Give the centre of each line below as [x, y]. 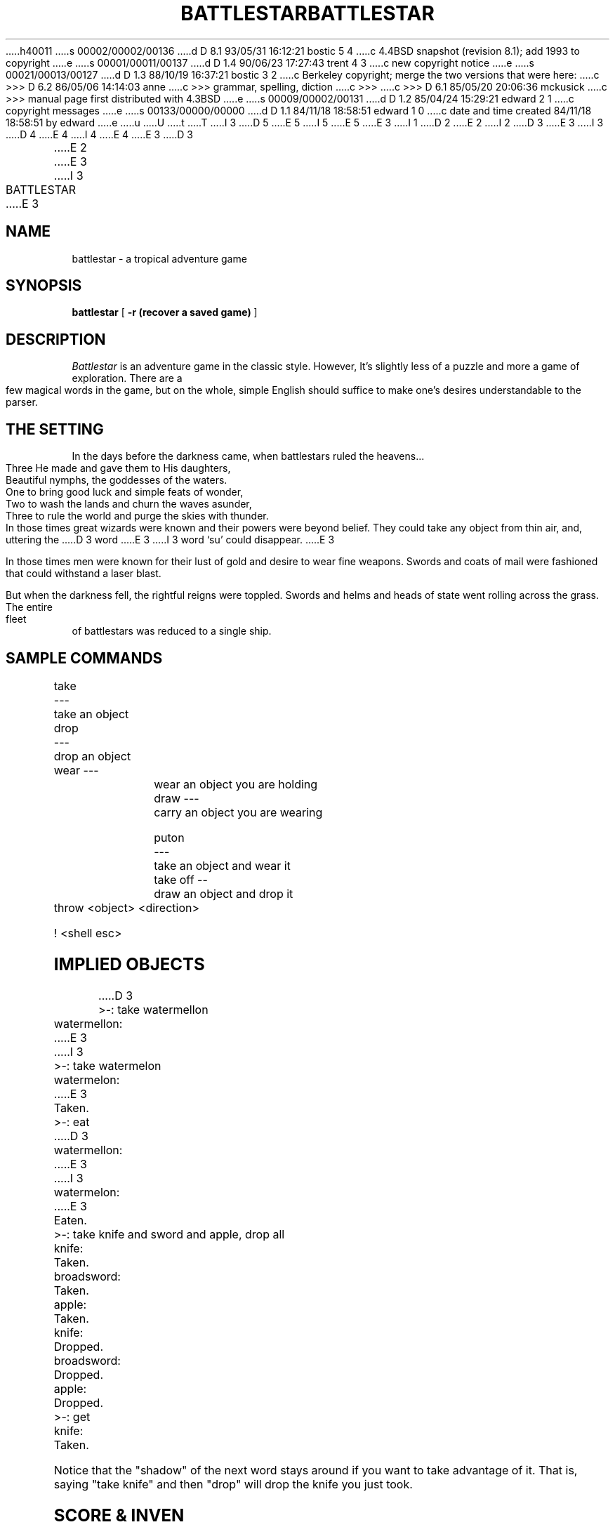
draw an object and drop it [224, 893]
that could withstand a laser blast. [84, 574]
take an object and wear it [222, 865]
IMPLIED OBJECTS [129, 964]
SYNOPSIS [44, 286]
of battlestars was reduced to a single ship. [172, 631]
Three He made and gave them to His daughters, [118, 468]
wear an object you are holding [236, 784]
